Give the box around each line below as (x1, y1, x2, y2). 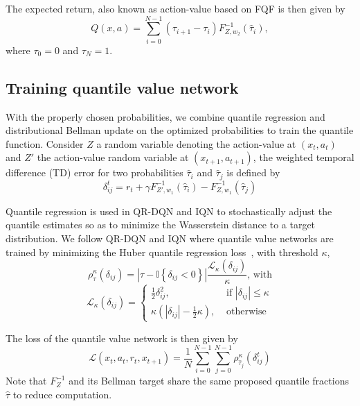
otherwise (226, 307, 267, 317)
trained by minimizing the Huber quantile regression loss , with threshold (6, 244, 318, 259)
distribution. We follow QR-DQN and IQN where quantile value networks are (6, 230, 334, 245)
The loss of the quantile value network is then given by (6, 330, 238, 345)
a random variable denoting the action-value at (96, 136, 296, 151)
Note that (6, 373, 47, 388)
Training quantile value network (6, 76, 239, 98)
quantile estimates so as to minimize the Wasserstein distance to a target (6, 217, 316, 232)
